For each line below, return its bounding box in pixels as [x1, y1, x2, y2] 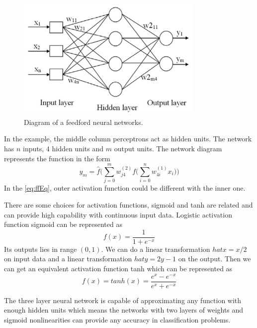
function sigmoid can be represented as [4, 219, 122, 229]
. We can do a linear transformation [101, 243, 210, 254]
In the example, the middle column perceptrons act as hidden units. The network [4, 133, 252, 144]
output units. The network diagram [114, 143, 222, 154]
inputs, [23, 143, 44, 154]
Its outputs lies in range [4, 243, 77, 254]
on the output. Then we [178, 253, 251, 264]
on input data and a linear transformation [4, 253, 132, 264]
